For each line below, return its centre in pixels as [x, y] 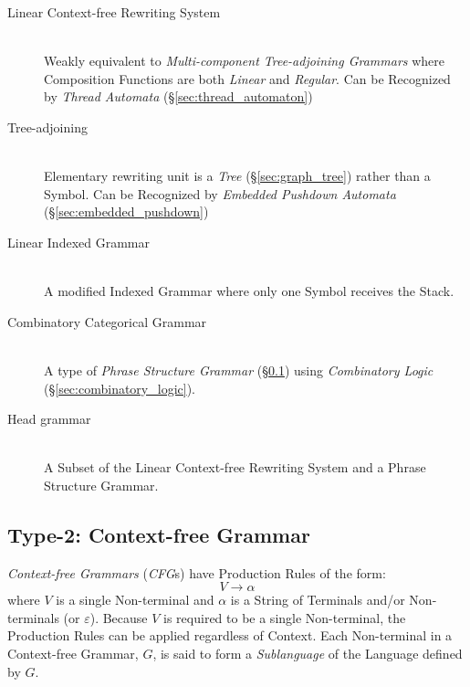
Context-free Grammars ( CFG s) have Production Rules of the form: [197, 572]
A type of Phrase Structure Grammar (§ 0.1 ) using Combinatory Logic [239, 370]
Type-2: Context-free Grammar [159, 534]
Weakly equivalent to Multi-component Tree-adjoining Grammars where [245, 61]
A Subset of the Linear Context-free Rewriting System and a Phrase [235, 467]
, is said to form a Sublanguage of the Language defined [308, 654]
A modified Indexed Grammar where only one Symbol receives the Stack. [249, 291]
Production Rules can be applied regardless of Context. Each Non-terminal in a [230, 635]
